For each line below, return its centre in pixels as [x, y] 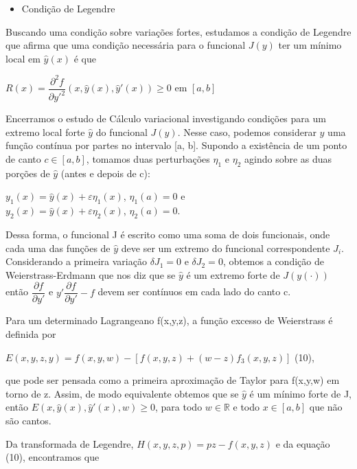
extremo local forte [45, 131]
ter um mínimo [310, 45]
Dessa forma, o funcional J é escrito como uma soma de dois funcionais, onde [168, 235]
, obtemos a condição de [273, 261]
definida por [31, 334]
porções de [28, 173]
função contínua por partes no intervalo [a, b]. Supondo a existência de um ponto [176, 145]
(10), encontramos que [53, 457]
